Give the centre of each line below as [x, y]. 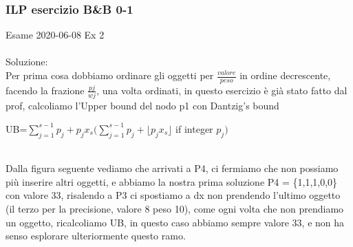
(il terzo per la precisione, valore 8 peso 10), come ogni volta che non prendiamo [175, 208]
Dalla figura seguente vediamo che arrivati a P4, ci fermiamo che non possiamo [172, 168]
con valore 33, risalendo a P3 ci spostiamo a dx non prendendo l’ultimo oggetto [173, 195]
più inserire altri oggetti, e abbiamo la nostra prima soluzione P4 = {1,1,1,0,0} [172, 181]
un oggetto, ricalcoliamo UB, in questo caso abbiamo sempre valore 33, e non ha [175, 222]
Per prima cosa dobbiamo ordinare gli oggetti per [110, 75]
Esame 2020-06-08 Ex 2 [55, 35]
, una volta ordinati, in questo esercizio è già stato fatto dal [222, 90]
